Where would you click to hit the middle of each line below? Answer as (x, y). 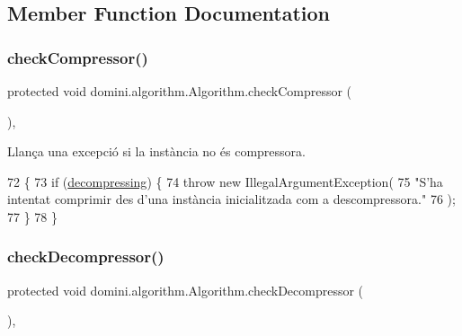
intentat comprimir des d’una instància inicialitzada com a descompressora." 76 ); (231, 199)
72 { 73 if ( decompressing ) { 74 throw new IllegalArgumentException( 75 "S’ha (225, 181)
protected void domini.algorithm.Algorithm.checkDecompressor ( (186, 290)
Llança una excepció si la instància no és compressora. (156, 151)
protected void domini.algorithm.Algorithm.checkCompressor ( (180, 91)
